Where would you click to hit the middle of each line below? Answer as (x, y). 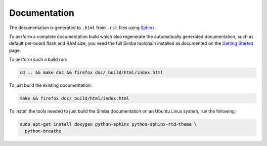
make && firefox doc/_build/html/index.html (74, 98)
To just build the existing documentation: (51, 85)
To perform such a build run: (38, 60)
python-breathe (43, 131)
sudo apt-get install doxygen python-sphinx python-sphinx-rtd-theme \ (108, 124)
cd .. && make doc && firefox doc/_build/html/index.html (91, 73)
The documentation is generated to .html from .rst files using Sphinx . (83, 28)
